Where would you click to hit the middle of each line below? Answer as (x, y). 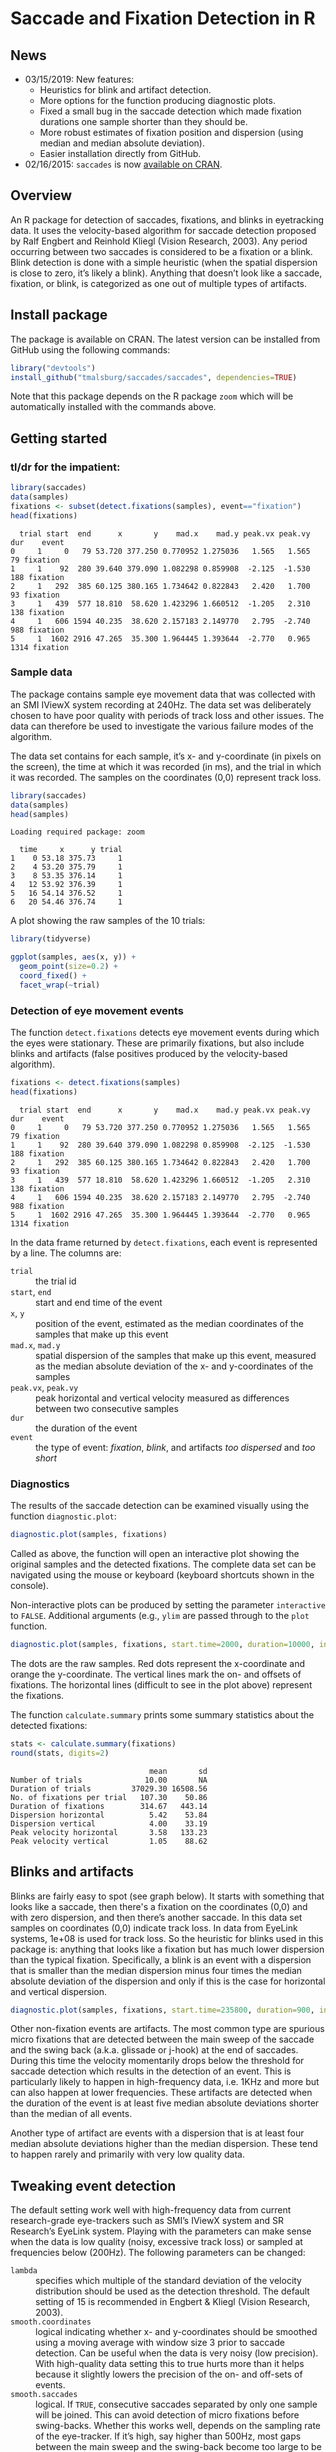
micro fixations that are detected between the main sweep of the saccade (162, 2039)
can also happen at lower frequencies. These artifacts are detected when (161, 2093)
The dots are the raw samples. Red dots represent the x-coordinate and (158, 1663)
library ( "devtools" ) (53, 368)
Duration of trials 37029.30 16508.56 (109, 1788)
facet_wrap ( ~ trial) (60, 985)
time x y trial (71, 850)
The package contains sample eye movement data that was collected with (163, 694)
